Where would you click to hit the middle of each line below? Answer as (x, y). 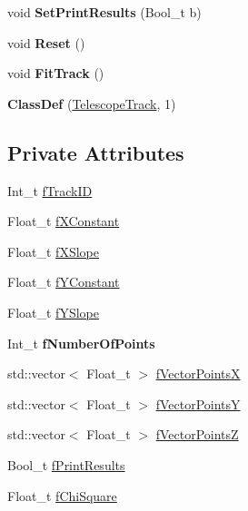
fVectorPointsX (198, 373)
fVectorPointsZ (197, 434)
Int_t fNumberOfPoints (81, 343)
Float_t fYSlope (53, 312)
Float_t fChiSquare (62, 495)
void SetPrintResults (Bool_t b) (104, 12)
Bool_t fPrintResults (66, 464)
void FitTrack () (56, 73)
